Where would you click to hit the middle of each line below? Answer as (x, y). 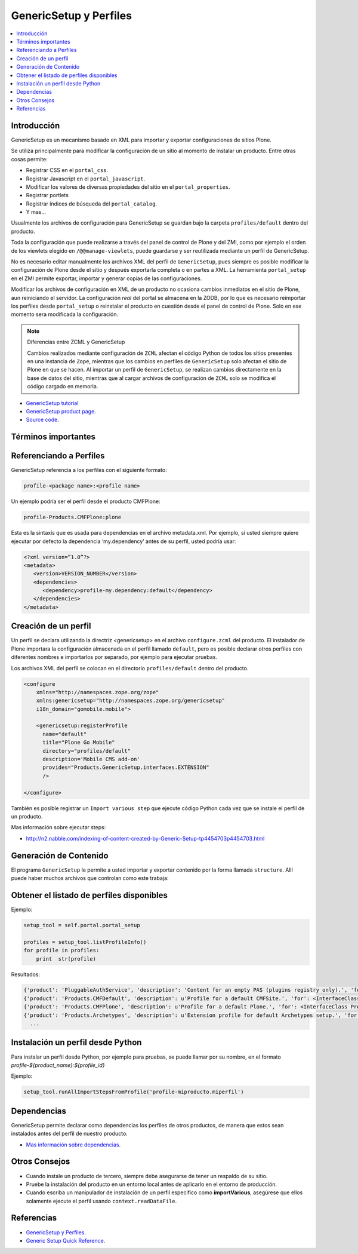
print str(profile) (66, 959)
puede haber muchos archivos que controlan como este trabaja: (90, 878)
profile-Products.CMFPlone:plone (72, 517)
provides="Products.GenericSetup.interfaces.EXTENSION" (126, 767)
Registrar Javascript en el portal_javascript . (86, 179)
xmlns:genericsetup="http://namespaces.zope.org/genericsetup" (131, 701)
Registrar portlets (47, 195)
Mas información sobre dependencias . (73, 1145)
